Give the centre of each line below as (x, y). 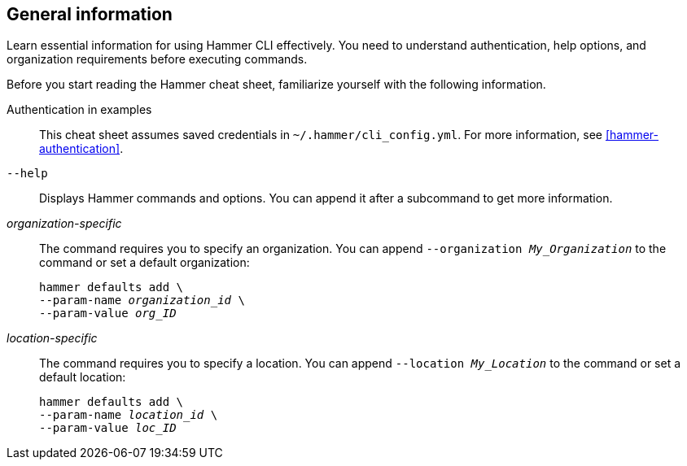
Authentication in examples (79, 110)
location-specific (52, 338)
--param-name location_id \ (129, 415)
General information (90, 14)
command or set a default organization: (144, 263)
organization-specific (64, 224)
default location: (83, 377)
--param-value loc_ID (108, 428)
